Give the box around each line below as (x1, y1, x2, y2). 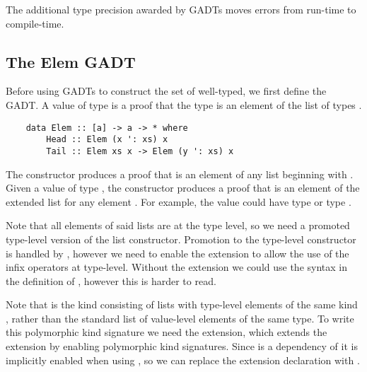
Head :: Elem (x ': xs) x (46, 134, 168, 145)
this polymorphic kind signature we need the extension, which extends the (6, 325, 327, 339)
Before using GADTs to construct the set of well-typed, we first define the (6, 83, 327, 98)
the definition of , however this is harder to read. (6, 273, 216, 288)
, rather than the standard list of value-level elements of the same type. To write (6, 310, 354, 325)
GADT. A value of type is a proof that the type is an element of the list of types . (6, 97, 362, 112)
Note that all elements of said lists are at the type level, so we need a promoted (6, 218, 350, 233)
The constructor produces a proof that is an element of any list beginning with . (6, 166, 354, 181)
